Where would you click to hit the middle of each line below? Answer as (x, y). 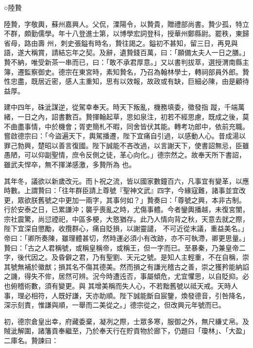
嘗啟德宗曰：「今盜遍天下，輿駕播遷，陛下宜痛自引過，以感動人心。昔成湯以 (125, 136)
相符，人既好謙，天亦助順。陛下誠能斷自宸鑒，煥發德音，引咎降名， (140, 295)
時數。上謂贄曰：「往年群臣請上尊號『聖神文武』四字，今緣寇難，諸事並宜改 (125, 190)
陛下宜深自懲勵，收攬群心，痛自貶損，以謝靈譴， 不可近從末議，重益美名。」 (126, 228)
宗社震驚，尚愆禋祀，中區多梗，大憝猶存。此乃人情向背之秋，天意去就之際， (126, 219)
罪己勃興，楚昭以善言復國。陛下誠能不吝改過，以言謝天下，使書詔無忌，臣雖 (126, 145)
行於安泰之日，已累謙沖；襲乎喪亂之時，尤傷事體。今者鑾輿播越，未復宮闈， (126, 209)
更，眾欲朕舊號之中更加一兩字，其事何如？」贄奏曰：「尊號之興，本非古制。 (125, 200)
